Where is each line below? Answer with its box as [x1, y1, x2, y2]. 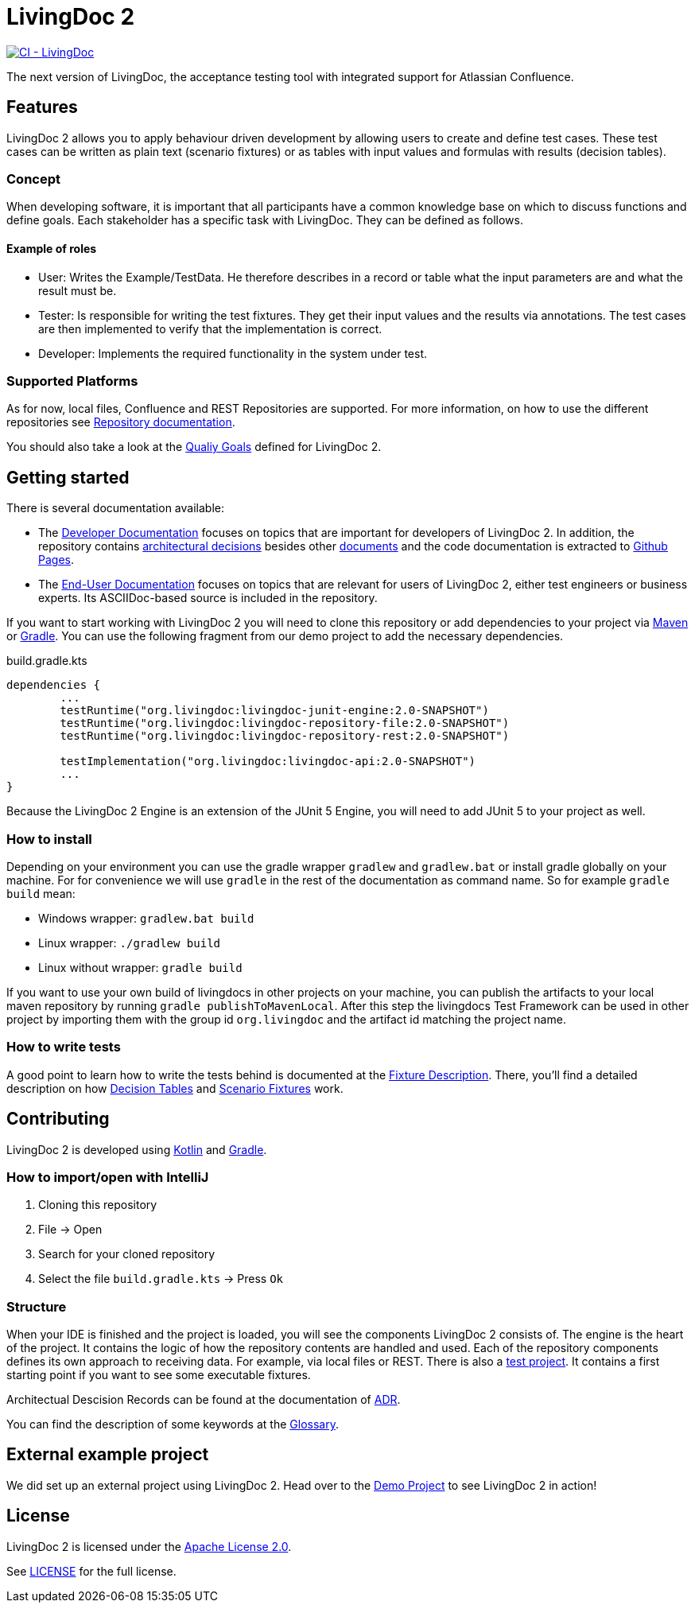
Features [6, 97, 78, 118]
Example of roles [6, 241, 97, 255]
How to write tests [6, 1039, 121, 1055]
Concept [6, 170, 60, 187]
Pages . [38, 553, 74, 567]
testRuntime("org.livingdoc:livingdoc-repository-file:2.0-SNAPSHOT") [60, 717, 510, 730]
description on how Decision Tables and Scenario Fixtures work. [6, 1081, 344, 1095]
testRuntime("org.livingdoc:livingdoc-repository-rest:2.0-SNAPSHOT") [60, 729, 510, 743]
